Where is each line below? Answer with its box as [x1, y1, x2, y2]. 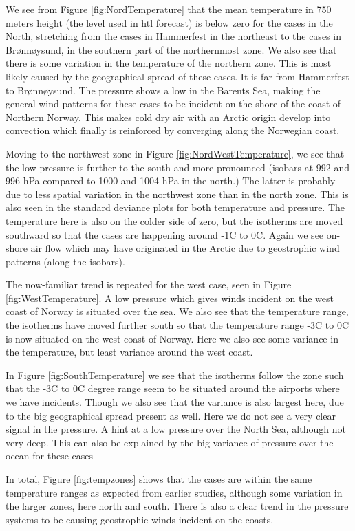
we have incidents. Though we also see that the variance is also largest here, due [6, 395, 344, 409]
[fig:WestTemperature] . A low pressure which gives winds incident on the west [6, 290, 334, 305]
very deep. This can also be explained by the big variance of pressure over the [6, 435, 334, 449]
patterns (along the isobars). [6, 254, 125, 268]
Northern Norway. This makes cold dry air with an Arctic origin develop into [6, 109, 331, 124]
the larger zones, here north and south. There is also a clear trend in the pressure [6, 499, 349, 513]
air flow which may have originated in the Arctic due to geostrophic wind [30, 241, 340, 255]
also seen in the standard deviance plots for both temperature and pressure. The [6, 200, 345, 215]
